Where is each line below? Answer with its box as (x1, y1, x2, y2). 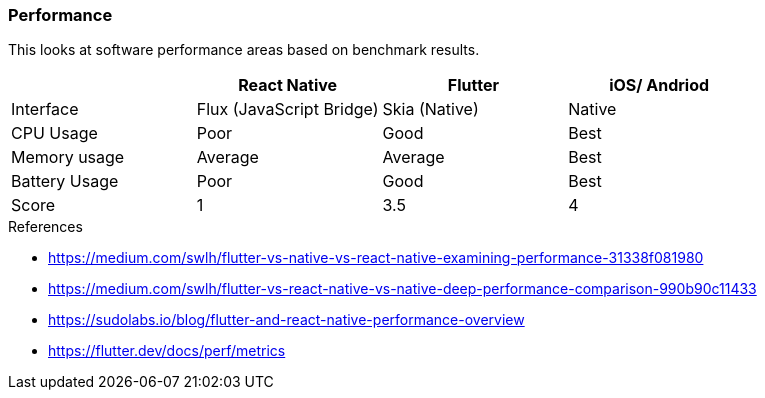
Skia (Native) (382, 99, 479, 120)
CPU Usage (11, 123, 98, 144)
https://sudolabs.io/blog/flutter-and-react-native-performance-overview (48, 311, 525, 329)
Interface (11, 99, 79, 120)
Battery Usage (11, 171, 119, 192)
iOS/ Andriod (609, 75, 710, 96)
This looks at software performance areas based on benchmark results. (8, 41, 480, 59)
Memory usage (11, 147, 125, 168)
